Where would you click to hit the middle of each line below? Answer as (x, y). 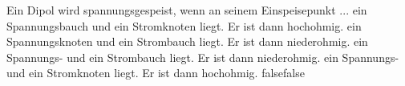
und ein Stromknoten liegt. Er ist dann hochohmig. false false (156, 73)
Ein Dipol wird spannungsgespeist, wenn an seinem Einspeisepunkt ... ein (187, 10)
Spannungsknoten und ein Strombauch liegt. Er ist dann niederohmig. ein (187, 41)
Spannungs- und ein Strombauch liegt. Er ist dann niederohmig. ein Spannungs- (203, 57)
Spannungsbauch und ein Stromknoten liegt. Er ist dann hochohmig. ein (184, 25)
